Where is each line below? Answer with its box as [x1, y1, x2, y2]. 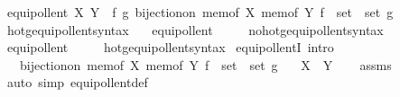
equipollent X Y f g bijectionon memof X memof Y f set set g [6, 3, 394, 21]
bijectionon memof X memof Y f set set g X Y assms [19, 55, 392, 74]
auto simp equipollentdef [6, 73, 148, 92]
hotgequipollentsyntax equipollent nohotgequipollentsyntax [6, 20, 384, 39]
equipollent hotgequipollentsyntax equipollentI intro [6, 38, 334, 57]
